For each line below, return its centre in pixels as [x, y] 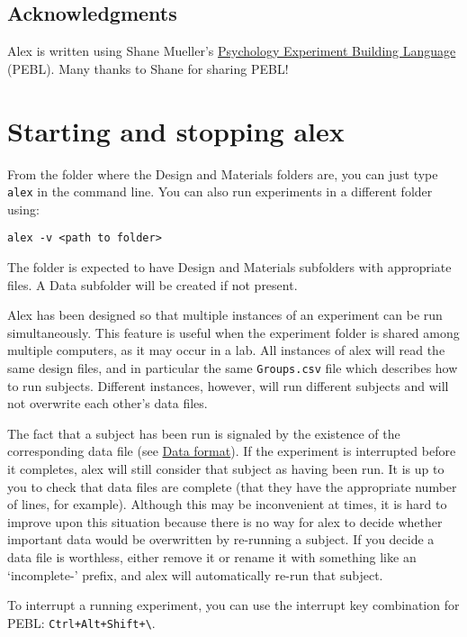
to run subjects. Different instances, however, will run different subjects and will [228, 385]
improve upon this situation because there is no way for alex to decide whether [225, 521]
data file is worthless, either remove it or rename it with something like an [212, 556]
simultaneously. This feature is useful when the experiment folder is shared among [233, 332]
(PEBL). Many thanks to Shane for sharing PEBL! [148, 68]
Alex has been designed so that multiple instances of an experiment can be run [225, 315]
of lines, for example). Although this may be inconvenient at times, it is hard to [227, 504]
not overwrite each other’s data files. [108, 403]
